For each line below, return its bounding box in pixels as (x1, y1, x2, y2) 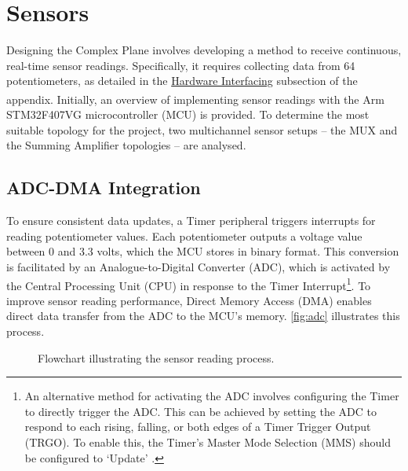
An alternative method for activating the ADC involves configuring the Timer (24, 388, 399, 404)
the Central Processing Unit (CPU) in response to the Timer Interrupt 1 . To (6, 274, 371, 293)
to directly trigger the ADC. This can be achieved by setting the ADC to (24, 403, 377, 419)
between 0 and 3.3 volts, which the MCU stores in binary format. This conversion (6, 243, 399, 259)
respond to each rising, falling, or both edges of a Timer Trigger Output (24, 418, 371, 435)
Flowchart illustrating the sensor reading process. (38, 349, 275, 366)
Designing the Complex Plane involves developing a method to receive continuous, (6, 42, 402, 58)
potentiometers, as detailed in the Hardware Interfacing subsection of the (6, 72, 358, 89)
